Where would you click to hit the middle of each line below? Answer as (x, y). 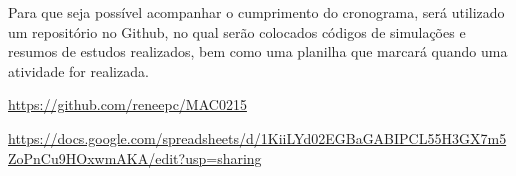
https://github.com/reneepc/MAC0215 (127, 104)
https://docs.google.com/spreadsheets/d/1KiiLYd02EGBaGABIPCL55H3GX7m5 (257, 137)
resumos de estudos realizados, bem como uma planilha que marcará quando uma (258, 51)
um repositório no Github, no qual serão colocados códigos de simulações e (237, 31)
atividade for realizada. (78, 70)
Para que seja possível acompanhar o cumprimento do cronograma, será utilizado (256, 12)
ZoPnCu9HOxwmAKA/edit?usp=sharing (135, 157)
